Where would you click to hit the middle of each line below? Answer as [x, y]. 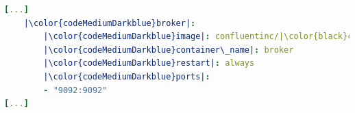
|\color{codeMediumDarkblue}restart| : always [149, 63]
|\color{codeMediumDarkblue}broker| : [110, 23]
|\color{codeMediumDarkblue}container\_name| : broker [169, 50]
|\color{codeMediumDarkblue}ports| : [127, 76]
